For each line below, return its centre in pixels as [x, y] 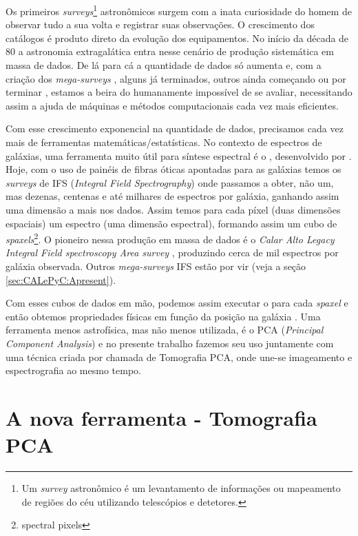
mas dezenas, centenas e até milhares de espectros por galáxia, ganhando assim [172, 196]
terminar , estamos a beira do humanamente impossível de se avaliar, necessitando [179, 92]
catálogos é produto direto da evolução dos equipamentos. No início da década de [177, 38]
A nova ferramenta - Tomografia [161, 417]
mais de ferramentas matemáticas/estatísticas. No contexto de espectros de [164, 142]
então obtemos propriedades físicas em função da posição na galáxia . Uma [163, 316]
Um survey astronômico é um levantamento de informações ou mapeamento [181, 488]
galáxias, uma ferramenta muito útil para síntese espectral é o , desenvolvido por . [179, 155]
